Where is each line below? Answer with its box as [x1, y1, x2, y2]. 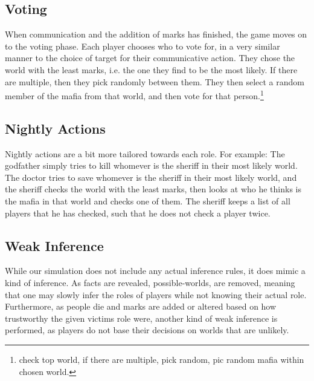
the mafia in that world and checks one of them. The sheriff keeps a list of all [5, 195, 290, 207]
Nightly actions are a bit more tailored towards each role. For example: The [5, 147, 285, 160]
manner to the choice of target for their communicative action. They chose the [5, 51, 295, 64]
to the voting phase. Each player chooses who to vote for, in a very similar [5, 39, 280, 52]
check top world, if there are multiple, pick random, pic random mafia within [19, 353, 304, 365]
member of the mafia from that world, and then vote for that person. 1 [5, 88, 264, 102]
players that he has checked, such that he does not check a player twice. [5, 206, 271, 219]
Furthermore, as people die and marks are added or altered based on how [5, 300, 277, 313]
